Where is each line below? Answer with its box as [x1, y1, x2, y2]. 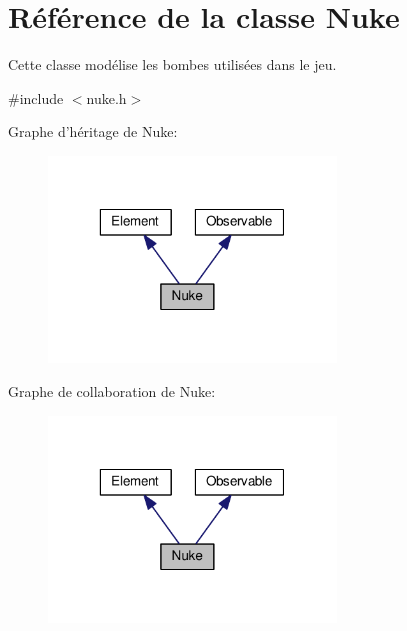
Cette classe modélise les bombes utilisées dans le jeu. [8, 54, 337, 75]
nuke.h [86, 87, 127, 108]
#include [8, 87, 64, 108]
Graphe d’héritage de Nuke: [8, 121, 178, 142]
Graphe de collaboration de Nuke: [8, 381, 216, 402]
